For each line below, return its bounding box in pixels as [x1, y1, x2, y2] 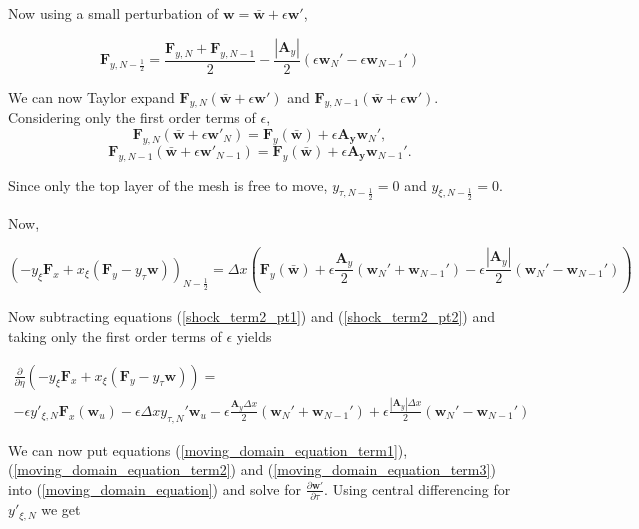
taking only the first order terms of [8, 325, 222, 346]
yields [236, 325, 272, 346]
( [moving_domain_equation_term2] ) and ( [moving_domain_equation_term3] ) [8, 459, 496, 480]
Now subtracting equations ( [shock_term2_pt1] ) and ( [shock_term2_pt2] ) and [8, 306, 495, 327]
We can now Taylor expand [8, 86, 175, 107]
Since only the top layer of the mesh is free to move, [8, 174, 328, 195]
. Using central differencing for [324, 478, 511, 499]
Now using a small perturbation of [8, 3, 219, 23]
